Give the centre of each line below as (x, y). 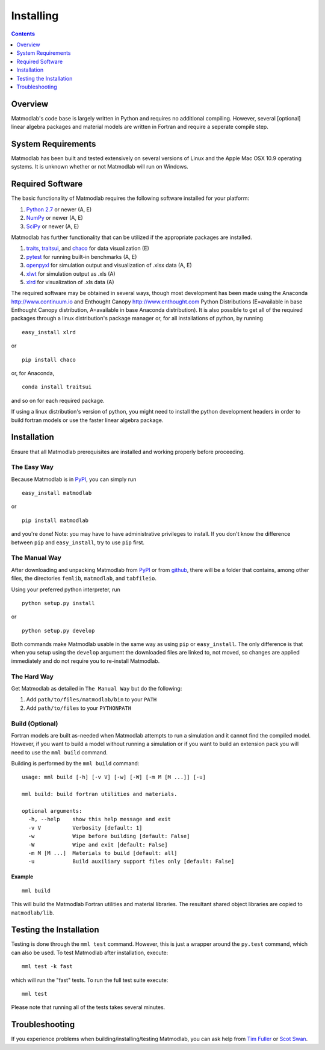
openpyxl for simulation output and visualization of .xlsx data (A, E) (109, 266)
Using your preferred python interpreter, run (66, 589)
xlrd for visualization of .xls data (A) (70, 282)
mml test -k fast (47, 967)
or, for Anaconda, (33, 373)
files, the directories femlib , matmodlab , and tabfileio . (84, 579)
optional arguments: (52, 811)
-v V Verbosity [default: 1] (85, 828)
